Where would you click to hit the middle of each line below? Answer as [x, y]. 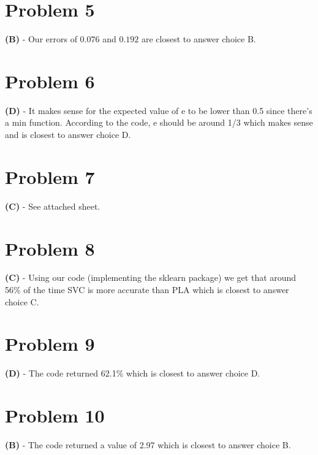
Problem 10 [55, 415]
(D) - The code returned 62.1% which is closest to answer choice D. [133, 373]
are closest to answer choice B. [199, 39]
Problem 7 [50, 176]
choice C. [22, 301]
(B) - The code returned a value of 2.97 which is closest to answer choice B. [148, 445]
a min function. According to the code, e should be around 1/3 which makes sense [159, 122]
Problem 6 [50, 81]
